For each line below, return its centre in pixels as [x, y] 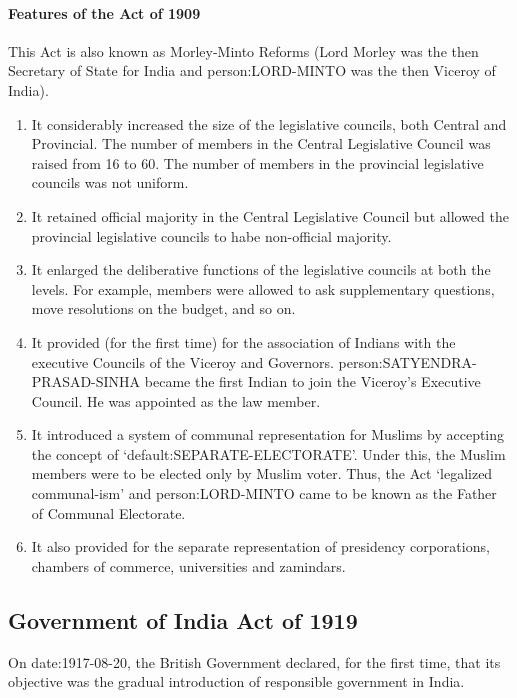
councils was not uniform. [110, 182]
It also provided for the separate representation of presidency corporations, [260, 546]
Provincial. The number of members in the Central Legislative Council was [261, 143]
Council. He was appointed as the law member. [176, 400]
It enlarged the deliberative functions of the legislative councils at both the [261, 269]
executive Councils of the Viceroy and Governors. [182, 361]
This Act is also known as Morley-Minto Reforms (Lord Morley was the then [243, 50]
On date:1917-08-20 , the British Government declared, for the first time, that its [254, 661]
